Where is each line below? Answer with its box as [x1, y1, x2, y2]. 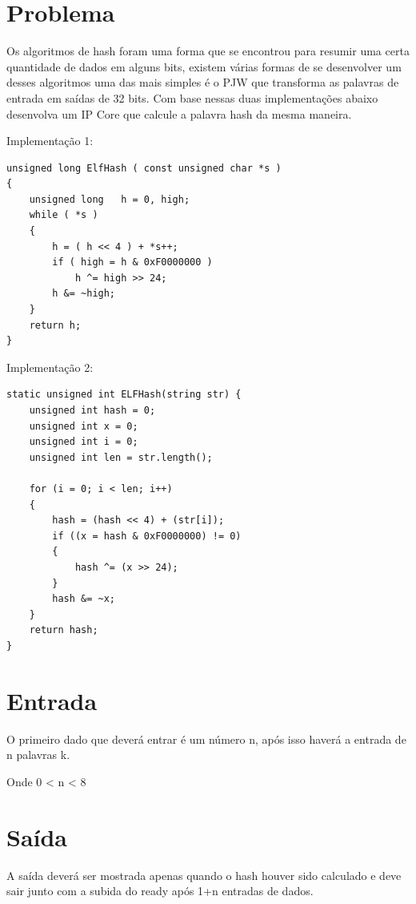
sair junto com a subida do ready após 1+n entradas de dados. [6, 882, 314, 899]
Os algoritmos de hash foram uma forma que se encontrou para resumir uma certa [6, 42, 410, 59]
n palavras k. [6, 746, 70, 763]
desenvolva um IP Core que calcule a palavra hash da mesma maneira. [6, 105, 352, 122]
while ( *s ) [29, 209, 98, 221]
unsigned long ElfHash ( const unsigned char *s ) [6, 162, 282, 174]
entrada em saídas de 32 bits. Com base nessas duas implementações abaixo [6, 89, 378, 106]
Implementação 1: [6, 132, 94, 149]
